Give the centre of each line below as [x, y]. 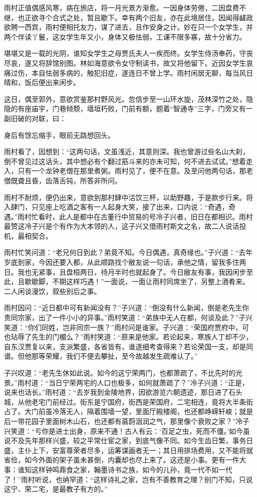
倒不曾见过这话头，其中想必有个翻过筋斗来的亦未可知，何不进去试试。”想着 [125, 161]
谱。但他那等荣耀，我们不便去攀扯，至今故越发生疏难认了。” [101, 356]
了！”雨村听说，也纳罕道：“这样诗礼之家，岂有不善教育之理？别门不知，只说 [128, 479]
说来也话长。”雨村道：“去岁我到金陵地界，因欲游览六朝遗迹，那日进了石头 [123, 392]
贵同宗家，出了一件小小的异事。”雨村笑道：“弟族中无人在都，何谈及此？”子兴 [128, 317]
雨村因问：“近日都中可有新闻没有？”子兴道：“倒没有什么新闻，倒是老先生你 [127, 308]
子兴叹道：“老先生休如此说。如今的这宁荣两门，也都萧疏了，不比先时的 [120, 373]
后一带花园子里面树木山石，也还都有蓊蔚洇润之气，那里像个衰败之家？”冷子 [127, 421]
